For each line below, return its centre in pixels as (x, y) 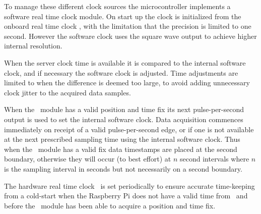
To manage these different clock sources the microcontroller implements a (117, 6)
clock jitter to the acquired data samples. (68, 92)
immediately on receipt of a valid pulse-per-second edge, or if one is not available (129, 129)
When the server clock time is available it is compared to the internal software (125, 62)
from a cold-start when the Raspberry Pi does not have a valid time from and (126, 196)
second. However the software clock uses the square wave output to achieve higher (130, 36)
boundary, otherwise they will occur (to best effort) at (88, 159)
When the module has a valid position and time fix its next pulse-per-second (124, 109)
